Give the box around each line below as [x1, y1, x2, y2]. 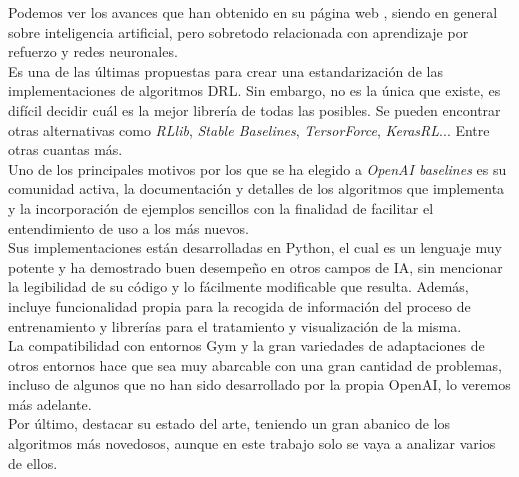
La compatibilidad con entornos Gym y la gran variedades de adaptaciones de [8, 335, 485, 356]
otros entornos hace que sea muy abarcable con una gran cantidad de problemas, [8, 354, 502, 375]
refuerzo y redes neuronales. [8, 41, 178, 62]
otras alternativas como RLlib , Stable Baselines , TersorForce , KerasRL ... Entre [8, 119, 490, 140]
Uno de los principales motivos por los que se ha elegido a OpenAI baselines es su [8, 158, 507, 179]
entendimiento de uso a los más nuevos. [8, 217, 249, 238]
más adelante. [8, 393, 92, 414]
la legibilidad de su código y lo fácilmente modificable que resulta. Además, [8, 276, 469, 297]
